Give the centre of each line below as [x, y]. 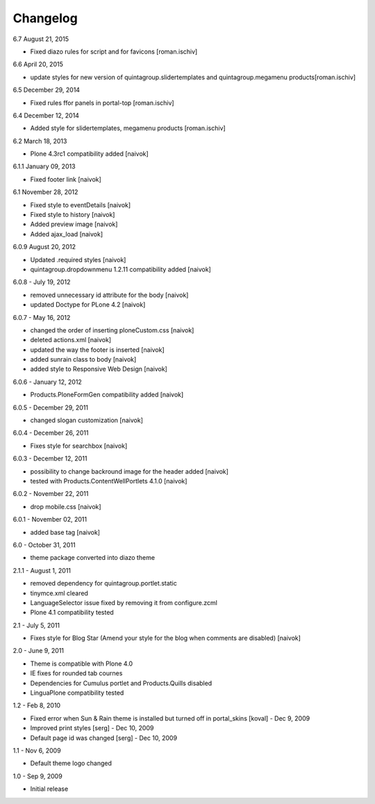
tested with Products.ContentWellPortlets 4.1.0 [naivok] [109, 481]
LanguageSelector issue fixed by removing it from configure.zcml [124, 602]
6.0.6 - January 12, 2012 [48, 382]
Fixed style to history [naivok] [73, 215]
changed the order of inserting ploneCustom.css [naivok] [112, 330]
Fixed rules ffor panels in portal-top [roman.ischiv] [102, 103]
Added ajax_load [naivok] [67, 234]
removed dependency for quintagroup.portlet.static [103, 584]
